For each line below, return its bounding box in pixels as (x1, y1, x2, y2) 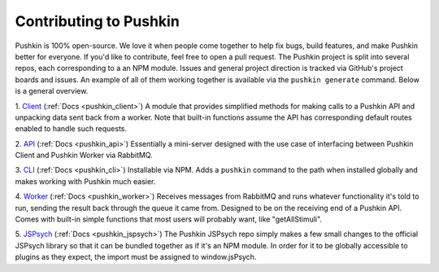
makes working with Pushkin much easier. (15, 176, 156, 186)
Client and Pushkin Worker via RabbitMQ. (15, 151, 154, 160)
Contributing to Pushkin (15, 12, 180, 30)
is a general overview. (15, 86, 89, 96)
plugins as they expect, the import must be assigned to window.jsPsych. (15, 252, 257, 262)
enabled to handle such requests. (15, 124, 128, 134)
